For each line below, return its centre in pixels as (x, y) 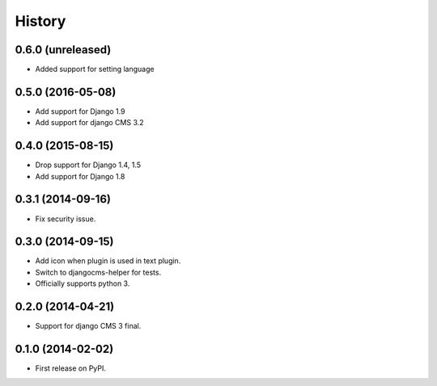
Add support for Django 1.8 (80, 176)
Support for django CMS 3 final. (88, 326)
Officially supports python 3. (83, 283)
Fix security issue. (66, 219)
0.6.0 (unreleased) (63, 50)
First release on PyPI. (71, 368)
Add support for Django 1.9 (80, 111)
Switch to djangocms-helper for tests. (98, 272)
